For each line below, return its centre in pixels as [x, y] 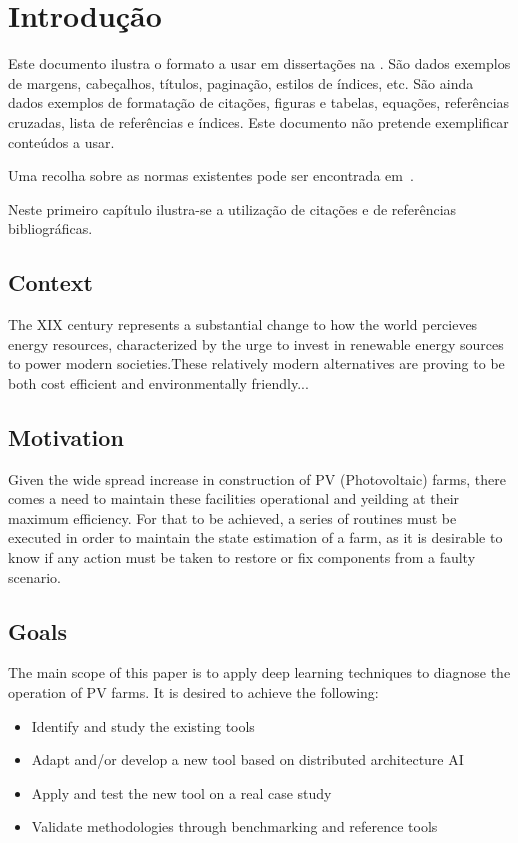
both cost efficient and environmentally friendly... [158, 382]
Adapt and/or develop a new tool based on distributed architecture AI [247, 759]
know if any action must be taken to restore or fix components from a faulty [242, 557]
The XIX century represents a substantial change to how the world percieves [243, 324]
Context [50, 282]
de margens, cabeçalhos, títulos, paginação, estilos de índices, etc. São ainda [241, 82]
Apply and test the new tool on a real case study [181, 792]
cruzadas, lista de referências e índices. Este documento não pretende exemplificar [258, 121]
